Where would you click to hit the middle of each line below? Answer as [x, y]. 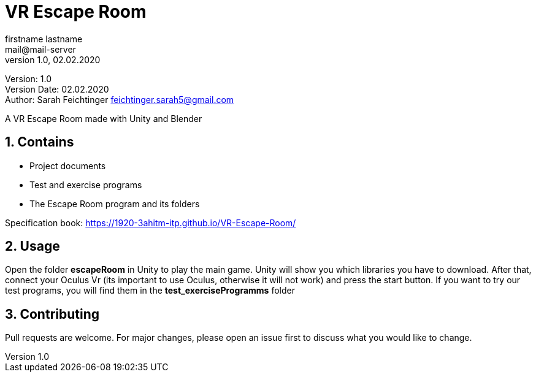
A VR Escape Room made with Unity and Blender [104, 118]
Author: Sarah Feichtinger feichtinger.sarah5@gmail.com [120, 99]
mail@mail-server [40, 49]
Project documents [68, 166]
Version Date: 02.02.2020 [57, 89]
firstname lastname [44, 39]
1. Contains [40, 142]
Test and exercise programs [86, 185]
